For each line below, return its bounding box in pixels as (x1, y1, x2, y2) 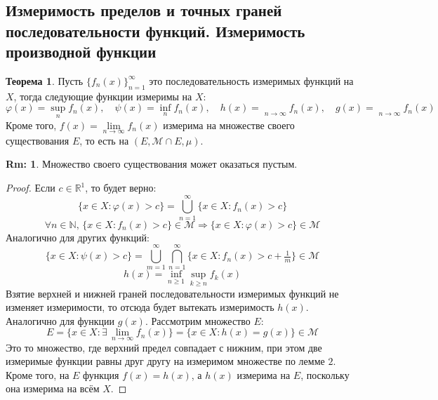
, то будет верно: (85, 180, 157, 194)
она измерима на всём (6, 381, 100, 396)
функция (83, 367, 119, 382)
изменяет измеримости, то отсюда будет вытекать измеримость (6, 300, 274, 314)
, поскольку (300, 367, 350, 382)
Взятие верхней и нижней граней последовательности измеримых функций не (6, 286, 339, 300)
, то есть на (79, 133, 129, 147)
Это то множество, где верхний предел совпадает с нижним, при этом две (6, 340, 322, 354)
